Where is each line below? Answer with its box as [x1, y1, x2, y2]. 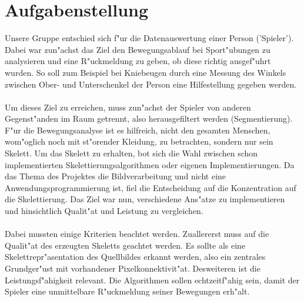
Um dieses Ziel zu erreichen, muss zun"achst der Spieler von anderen [5, 101, 251, 113]
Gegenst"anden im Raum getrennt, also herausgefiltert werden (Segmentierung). [5, 112, 293, 125]
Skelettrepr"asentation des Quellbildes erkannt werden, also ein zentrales [5, 250, 266, 263]
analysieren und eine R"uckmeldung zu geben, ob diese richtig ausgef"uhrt [5, 55, 271, 67]
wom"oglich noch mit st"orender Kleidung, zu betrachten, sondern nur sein [5, 135, 273, 148]
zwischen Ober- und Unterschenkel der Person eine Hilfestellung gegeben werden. [5, 78, 297, 90]
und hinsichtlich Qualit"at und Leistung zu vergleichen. [5, 205, 203, 217]
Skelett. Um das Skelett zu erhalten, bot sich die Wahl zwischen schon [5, 147, 258, 159]
